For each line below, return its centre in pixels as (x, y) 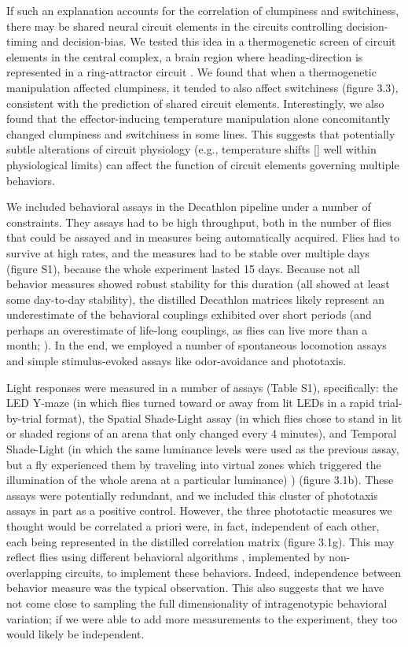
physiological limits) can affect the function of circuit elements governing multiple (203, 164)
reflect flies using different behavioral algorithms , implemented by (166, 557)
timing (22, 41)
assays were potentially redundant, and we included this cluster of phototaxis (192, 495)
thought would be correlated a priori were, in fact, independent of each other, (193, 526)
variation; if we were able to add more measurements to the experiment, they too (202, 618)
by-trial (24, 418)
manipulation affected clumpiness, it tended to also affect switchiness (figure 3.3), (202, 87)
